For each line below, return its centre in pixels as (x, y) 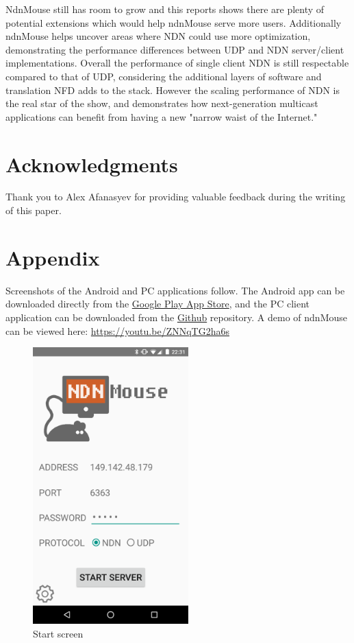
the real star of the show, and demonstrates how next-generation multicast (162, 103)
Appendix (53, 257)
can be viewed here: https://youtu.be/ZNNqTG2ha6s (117, 330)
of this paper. (34, 210)
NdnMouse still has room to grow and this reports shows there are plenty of (165, 9)
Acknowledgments (92, 164)
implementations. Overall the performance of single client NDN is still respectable (177, 63)
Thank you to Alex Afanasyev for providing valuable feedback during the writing (176, 197)
